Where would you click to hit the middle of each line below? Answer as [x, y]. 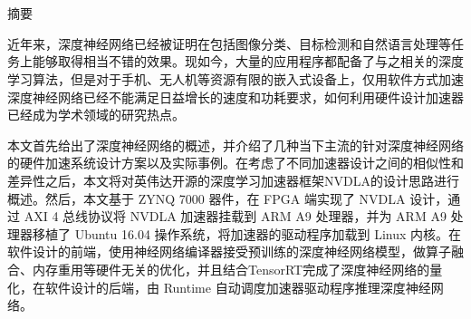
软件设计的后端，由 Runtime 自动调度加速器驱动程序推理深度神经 [238, 287]
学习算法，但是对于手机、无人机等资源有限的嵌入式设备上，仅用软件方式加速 [235, 78]
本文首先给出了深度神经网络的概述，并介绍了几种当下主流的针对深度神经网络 [235, 145]
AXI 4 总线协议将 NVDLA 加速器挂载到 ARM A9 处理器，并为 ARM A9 [235, 216]
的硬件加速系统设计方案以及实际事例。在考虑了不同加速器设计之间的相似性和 [235, 163]
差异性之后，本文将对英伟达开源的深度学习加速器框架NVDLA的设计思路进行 [233, 180]
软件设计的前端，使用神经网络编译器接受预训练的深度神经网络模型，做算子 [229, 251]
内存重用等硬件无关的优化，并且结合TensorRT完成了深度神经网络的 [231, 269]
